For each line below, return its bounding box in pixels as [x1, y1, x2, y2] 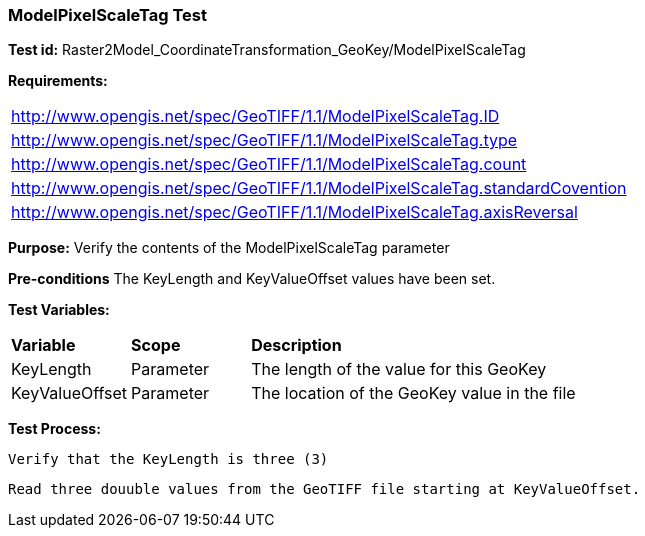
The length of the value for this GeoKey [251, 359, 547, 380]
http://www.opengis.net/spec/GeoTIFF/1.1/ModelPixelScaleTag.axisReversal [11, 202, 578, 223]
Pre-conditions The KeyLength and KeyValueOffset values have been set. [8, 270, 496, 288]
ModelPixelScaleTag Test [8, 5, 208, 25]
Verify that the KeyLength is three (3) [8, 451, 329, 468]
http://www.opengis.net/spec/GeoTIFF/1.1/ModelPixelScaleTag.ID [11, 106, 500, 127]
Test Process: [8, 420, 101, 438]
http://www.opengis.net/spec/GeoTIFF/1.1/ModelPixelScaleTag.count [11, 154, 527, 175]
